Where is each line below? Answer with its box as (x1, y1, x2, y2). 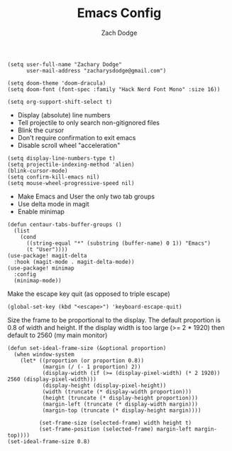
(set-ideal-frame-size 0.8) (7, 437, 91, 445)
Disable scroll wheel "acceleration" (17, 141, 121, 149)
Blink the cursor (17, 126, 65, 134)
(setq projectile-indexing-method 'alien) (7, 161, 135, 168)
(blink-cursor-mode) (7, 167, 69, 174)
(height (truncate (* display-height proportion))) (42, 394, 199, 401)
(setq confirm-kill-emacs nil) (7, 173, 100, 181)
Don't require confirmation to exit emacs (17, 133, 136, 142)
